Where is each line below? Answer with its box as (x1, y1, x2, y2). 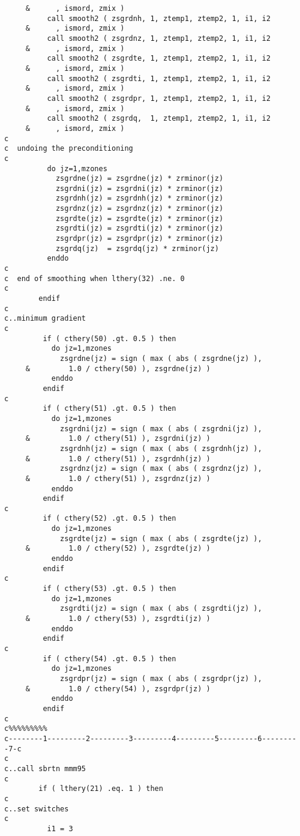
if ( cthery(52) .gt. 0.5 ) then (43, 514, 176, 523)
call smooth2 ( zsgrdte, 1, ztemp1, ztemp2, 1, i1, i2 (47, 54, 271, 63)
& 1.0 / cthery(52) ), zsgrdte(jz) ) (25, 544, 211, 553)
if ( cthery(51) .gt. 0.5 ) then (43, 404, 176, 413)
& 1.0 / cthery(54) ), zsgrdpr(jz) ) (25, 684, 211, 693)
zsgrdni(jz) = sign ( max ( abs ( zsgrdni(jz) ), (60, 424, 262, 433)
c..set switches (4, 804, 69, 813)
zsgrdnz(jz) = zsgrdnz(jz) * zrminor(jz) (55, 204, 224, 213)
